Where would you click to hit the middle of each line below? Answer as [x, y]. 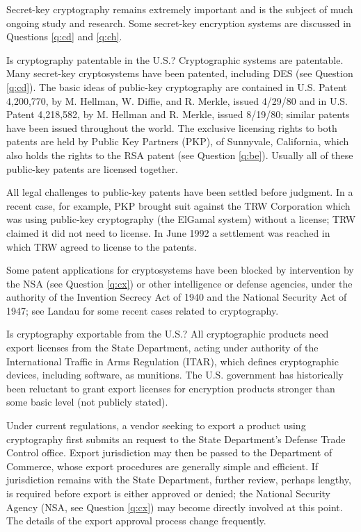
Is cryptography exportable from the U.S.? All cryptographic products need [168, 334]
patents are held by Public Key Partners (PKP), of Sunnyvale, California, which [178, 141]
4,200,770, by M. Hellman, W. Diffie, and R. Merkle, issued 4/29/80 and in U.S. [177, 100]
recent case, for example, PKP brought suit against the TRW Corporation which [178, 205]
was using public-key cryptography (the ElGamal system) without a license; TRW [181, 219]
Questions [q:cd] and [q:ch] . [64, 36]
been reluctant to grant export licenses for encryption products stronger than [171, 388]
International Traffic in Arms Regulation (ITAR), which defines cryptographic [173, 361]
